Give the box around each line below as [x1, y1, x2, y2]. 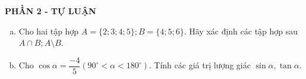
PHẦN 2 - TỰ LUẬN [5, 5, 96, 17]
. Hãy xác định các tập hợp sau [184, 24, 298, 37]
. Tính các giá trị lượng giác [149, 59, 251, 71]
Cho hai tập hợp [18, 24, 79, 37]
